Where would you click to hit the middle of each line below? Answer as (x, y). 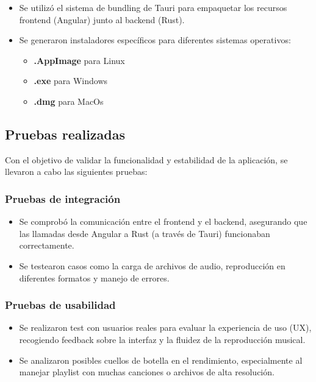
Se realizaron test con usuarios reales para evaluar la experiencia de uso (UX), (165, 327)
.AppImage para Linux (79, 60)
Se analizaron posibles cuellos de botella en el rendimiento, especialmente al (161, 360)
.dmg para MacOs (69, 101)
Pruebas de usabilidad (60, 305)
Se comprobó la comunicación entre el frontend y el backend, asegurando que (163, 221)
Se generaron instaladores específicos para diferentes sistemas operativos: (155, 40)
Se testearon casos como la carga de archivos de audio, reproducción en (152, 265)
